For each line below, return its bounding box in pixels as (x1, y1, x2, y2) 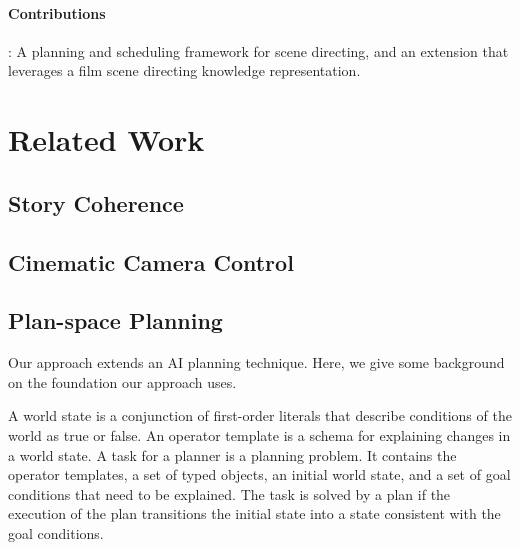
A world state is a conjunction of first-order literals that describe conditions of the (8, 405, 512, 426)
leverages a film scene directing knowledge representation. (8, 60, 361, 81)
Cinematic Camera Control (8, 246, 294, 277)
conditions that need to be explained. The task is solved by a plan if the (8, 483, 451, 504)
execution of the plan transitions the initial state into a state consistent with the (8, 503, 501, 524)
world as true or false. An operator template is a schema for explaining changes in (8, 424, 511, 445)
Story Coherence (8, 187, 184, 218)
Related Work (8, 119, 205, 160)
